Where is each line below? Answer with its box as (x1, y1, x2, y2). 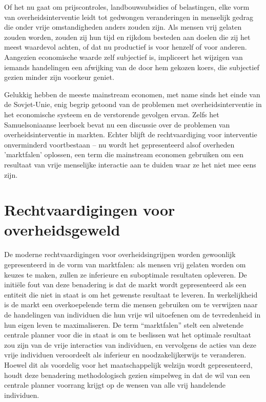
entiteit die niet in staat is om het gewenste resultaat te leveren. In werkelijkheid (4, 289, 258, 300)
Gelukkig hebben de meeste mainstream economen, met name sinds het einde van (4, 89, 260, 99)
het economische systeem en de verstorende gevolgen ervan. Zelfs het (4, 109, 219, 119)
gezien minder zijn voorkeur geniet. (4, 72, 114, 82)
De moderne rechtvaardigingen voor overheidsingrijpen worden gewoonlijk (4, 249, 236, 260)
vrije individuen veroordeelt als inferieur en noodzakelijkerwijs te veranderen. (4, 349, 247, 360)
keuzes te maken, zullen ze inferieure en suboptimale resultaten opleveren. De (4, 269, 247, 280)
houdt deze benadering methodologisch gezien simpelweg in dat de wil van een (4, 369, 251, 380)
